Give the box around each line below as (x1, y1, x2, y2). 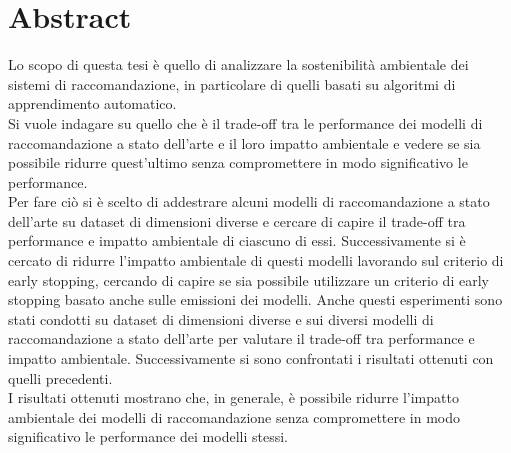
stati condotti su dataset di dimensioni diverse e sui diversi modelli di (8, 308, 434, 329)
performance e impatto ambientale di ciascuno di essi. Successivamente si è (8, 230, 466, 251)
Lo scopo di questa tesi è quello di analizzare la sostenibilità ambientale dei (8, 54, 469, 75)
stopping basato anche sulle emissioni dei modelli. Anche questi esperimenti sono (8, 289, 503, 310)
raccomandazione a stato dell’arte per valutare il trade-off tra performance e (8, 328, 475, 349)
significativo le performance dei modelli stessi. (8, 426, 288, 447)
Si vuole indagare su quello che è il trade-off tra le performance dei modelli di (8, 112, 483, 133)
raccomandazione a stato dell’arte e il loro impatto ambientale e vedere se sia (8, 132, 481, 153)
